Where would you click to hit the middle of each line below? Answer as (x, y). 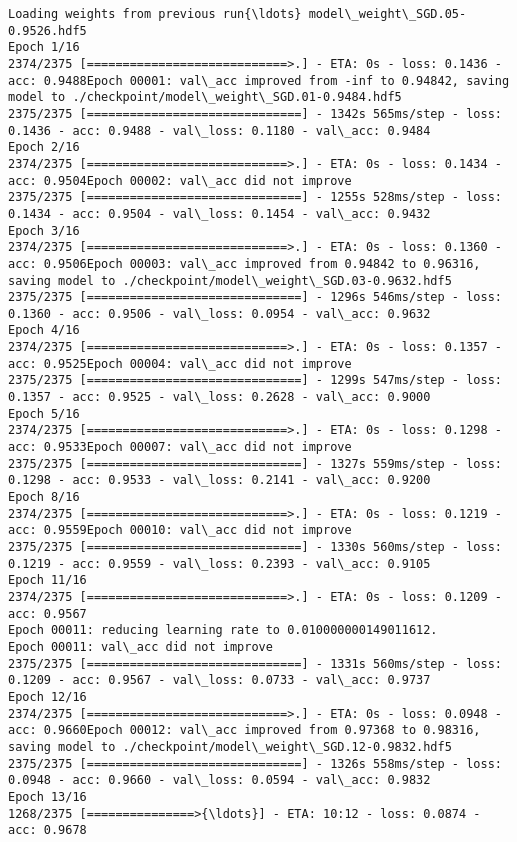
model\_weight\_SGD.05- (387, 14)
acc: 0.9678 (47, 830)
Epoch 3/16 (44, 230)
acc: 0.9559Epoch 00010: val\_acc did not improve (180, 530)
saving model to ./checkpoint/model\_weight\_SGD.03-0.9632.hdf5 (230, 280)
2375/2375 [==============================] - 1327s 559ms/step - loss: (255, 463)
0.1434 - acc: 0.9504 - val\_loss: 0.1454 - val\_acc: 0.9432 (219, 213)
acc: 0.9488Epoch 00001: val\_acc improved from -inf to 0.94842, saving (259, 80)
